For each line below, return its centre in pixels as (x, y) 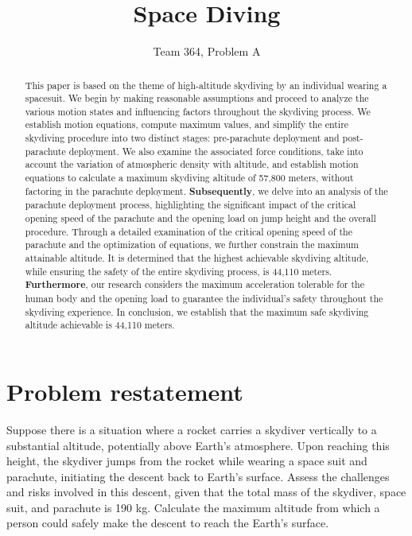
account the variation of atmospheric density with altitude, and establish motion (192, 164)
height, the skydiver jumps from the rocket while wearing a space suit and (187, 461)
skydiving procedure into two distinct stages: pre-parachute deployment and (182, 138)
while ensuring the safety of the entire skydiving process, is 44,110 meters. (179, 271)
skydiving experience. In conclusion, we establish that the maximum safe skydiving (197, 311)
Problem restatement (125, 391)
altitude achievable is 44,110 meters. (100, 325)
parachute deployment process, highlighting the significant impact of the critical (190, 205)
